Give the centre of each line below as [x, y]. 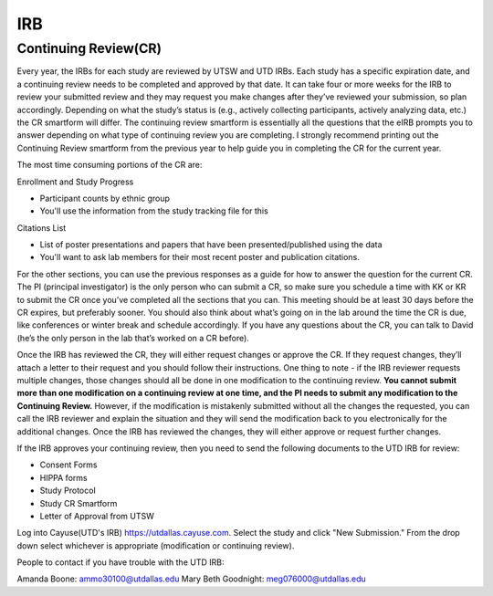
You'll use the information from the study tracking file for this [154, 211]
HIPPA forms [63, 477]
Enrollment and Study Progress [75, 182]
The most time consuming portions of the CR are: [110, 165]
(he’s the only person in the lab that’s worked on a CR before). [133, 338]
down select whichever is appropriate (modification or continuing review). [156, 545]
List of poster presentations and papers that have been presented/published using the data [211, 245]
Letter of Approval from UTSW [97, 516]
